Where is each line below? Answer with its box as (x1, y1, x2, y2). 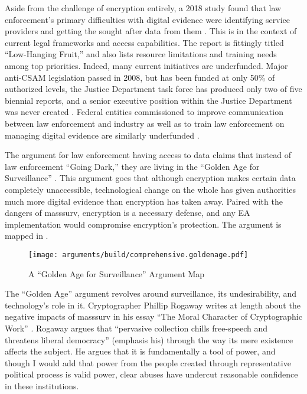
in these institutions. (5, 379, 79, 392)
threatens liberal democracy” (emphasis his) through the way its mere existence (5, 333, 293, 346)
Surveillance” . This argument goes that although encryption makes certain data (5, 172, 296, 184)
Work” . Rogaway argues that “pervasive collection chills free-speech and (5, 321, 268, 334)
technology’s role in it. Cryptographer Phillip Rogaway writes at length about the (5, 298, 301, 311)
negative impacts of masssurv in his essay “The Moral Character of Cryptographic (5, 310, 302, 323)
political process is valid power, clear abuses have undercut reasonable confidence (5, 368, 298, 380)
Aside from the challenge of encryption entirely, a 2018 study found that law (5, 2, 282, 14)
